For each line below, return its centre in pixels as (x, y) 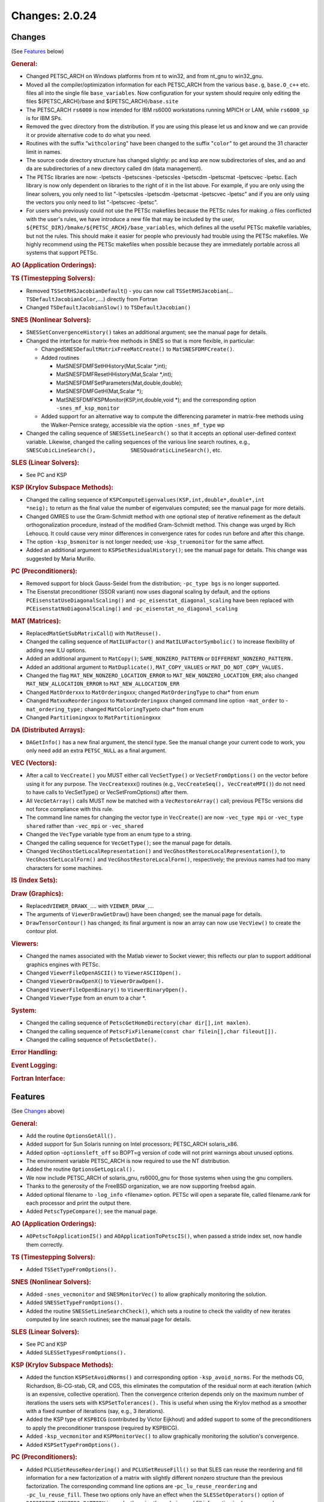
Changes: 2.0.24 (54, 16)
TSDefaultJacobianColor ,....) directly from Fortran (92, 299)
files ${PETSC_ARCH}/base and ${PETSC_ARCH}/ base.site (102, 102)
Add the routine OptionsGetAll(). (71, 1136)
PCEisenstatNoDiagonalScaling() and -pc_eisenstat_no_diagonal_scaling (132, 608)
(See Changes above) (38, 1111)
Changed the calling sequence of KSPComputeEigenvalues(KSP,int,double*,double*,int (145, 500)
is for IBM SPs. (44, 118)
